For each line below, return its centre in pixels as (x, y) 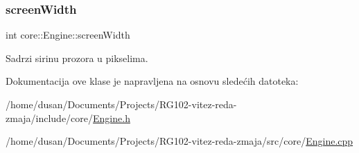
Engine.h (112, 118)
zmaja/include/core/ (50, 118)
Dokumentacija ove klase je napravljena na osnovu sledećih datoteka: (152, 81)
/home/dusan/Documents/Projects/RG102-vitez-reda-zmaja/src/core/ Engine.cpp (179, 141)
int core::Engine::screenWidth (68, 35)
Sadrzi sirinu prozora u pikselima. (77, 58)
